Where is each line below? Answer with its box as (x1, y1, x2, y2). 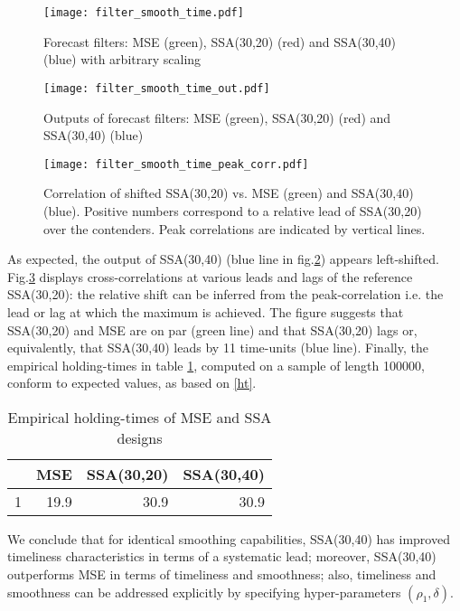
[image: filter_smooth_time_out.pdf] (43, 81, 270, 95)
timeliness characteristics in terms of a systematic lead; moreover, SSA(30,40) (7, 547, 437, 566)
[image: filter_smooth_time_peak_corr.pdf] (43, 157, 309, 171)
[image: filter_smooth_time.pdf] (43, 6, 244, 19)
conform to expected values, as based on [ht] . (7, 373, 257, 392)
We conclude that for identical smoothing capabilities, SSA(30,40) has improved (7, 529, 450, 548)
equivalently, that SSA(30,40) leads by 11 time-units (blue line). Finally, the (7, 338, 428, 357)
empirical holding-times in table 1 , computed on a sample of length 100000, (7, 355, 425, 374)
